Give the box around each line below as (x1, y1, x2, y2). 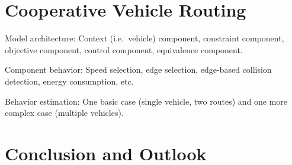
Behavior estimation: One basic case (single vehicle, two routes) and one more (5, 95, 288, 107)
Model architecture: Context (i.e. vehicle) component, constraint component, (5, 32, 284, 44)
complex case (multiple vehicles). (5, 106, 124, 119)
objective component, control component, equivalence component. (5, 43, 243, 56)
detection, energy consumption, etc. (5, 75, 134, 87)
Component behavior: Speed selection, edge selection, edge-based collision (5, 63, 272, 76)
